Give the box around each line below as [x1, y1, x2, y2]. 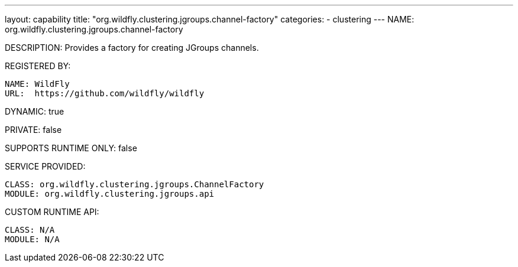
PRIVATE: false [5, 125, 62, 135]
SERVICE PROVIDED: [5, 161, 86, 171]
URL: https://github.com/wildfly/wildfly [5, 89, 205, 98]
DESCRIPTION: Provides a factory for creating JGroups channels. [5, 43, 259, 53]
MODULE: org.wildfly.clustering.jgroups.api [5, 189, 215, 198]
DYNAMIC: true [5, 106, 64, 116]
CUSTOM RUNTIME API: [5, 207, 99, 217]
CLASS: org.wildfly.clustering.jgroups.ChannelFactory [5, 180, 264, 189]
